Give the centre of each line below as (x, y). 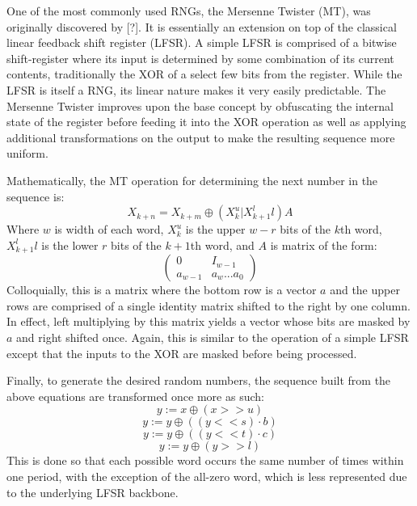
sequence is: (36, 196)
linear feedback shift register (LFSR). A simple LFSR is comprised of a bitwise (202, 42)
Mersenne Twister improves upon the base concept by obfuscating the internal (200, 105)
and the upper (365, 290)
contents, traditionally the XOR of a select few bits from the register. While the (204, 74)
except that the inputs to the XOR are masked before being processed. (182, 353)
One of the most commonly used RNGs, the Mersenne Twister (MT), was (189, 11)
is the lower (70, 245)
